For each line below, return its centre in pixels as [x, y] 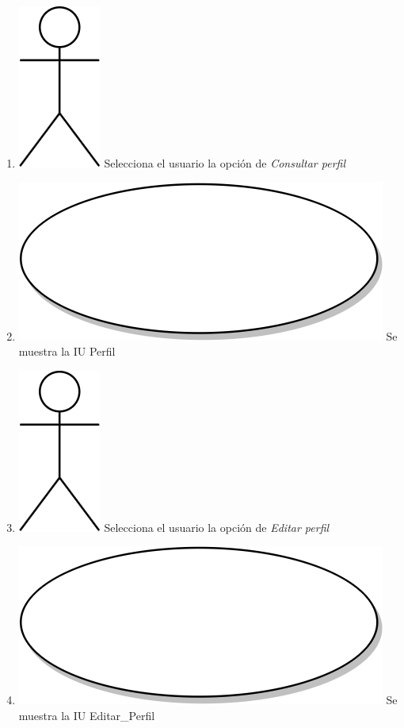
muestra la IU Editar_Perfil [87, 715]
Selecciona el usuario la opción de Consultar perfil [225, 163]
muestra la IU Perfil [67, 351]
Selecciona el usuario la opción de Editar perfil [217, 527]
